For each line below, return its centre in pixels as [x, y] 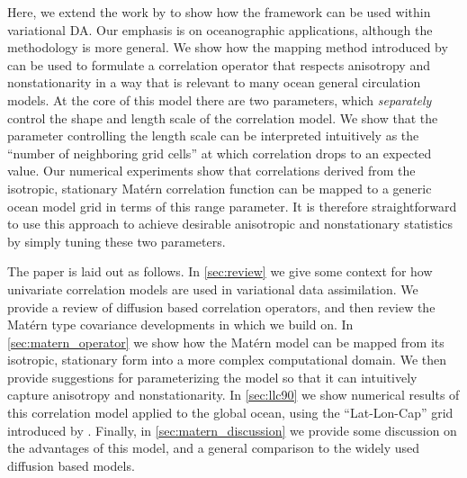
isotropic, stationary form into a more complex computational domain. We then [227, 360]
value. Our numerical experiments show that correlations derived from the [211, 171]
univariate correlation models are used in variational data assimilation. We [213, 289]
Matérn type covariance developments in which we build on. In [180, 325]
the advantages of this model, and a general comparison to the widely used [214, 448]
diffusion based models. [71, 465]
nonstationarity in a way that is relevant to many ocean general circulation [214, 82]
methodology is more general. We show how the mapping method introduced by [228, 47]
